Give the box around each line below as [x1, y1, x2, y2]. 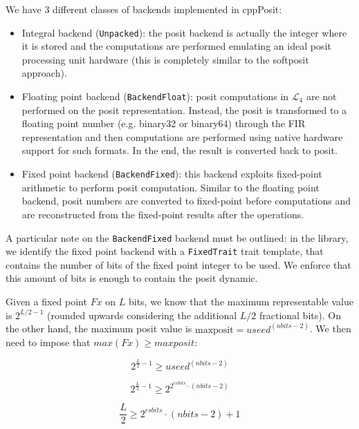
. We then [309, 321, 351, 336]
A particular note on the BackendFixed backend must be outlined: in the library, [6, 230, 349, 245]
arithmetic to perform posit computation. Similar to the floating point [21, 180, 320, 194]
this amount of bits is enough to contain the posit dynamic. [6, 271, 258, 285]
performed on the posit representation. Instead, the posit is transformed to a [21, 102, 347, 117]
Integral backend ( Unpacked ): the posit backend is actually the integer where [21, 25, 347, 39]
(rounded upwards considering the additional [46, 307, 237, 322]
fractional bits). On [259, 307, 341, 322]
